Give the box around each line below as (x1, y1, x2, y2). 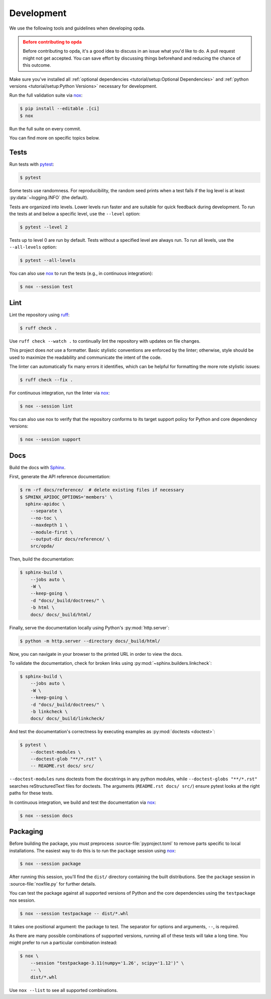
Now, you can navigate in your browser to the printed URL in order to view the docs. (9, 651, 183, 657)
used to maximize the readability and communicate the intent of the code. (9, 354, 162, 360)
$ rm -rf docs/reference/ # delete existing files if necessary (20, 487, 184, 493)
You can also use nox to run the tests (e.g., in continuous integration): (9, 270, 153, 276)
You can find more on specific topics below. (9, 135, 100, 141)
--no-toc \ (30, 515, 57, 521)
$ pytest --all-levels (20, 257, 76, 263)
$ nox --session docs (20, 813, 73, 818)
